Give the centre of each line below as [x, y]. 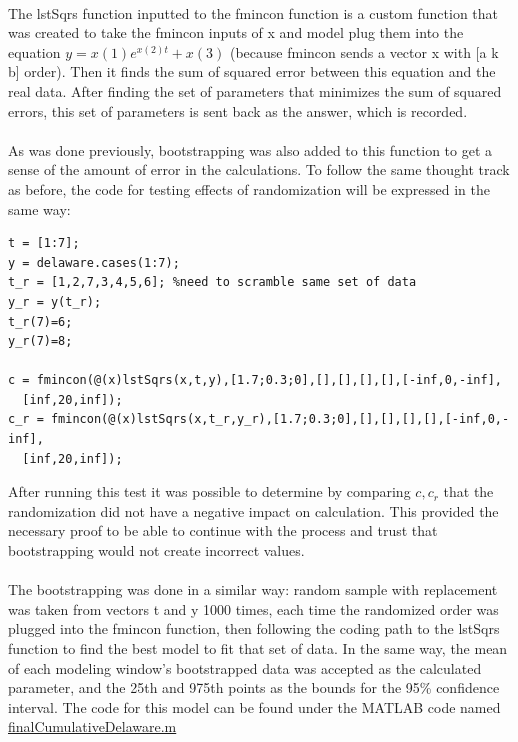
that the [468, 491]
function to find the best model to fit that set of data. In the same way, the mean [258, 648]
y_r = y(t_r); [55, 301]
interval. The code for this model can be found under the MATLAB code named [254, 706]
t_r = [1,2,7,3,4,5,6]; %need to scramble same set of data [212, 282]
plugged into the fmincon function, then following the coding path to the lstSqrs [254, 628]
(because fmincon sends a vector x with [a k [364, 51]
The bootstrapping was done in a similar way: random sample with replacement [253, 589]
